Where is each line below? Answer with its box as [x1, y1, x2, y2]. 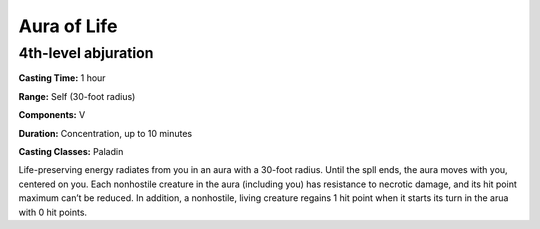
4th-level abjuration [18, 44, 154, 62]
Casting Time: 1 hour [18, 72, 106, 84]
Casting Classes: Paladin [18, 145, 124, 157]
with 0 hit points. [18, 206, 88, 218]
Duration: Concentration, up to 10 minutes [18, 127, 193, 139]
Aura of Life [18, 15, 118, 37]
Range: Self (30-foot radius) [18, 90, 136, 102]
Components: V [18, 109, 86, 121]
